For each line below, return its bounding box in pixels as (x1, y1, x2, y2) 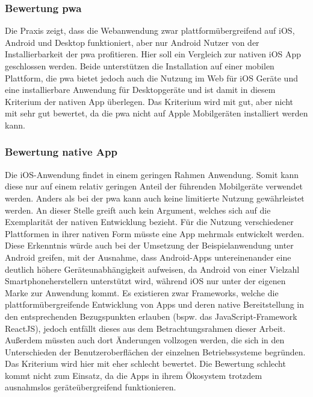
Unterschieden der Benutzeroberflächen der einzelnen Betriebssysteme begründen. (5, 345, 306, 358)
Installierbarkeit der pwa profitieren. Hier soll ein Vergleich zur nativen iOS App (5, 48, 302, 60)
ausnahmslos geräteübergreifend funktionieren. (5, 381, 176, 393)
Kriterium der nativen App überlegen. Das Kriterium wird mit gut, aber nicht (5, 95, 293, 107)
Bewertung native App (5, 144, 117, 159)
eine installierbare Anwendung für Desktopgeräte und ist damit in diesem (5, 83, 276, 96)
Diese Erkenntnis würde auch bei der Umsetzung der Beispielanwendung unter (5, 239, 294, 252)
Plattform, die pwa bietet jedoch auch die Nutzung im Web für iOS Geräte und (5, 71, 298, 84)
